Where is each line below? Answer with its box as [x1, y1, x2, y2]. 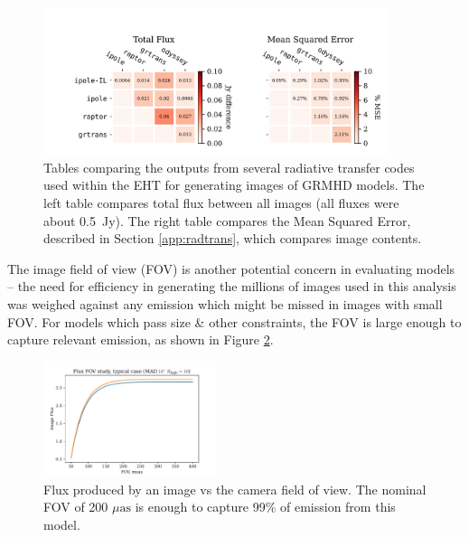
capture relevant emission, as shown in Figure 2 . [7, 330, 274, 349]
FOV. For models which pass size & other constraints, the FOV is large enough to [7, 312, 462, 331]
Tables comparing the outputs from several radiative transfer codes [43, 157, 415, 176]
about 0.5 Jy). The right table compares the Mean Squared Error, [43, 211, 411, 230]
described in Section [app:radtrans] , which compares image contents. [43, 229, 422, 248]
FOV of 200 [43, 497, 108, 516]
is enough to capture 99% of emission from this [135, 497, 396, 516]
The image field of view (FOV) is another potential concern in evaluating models [7, 259, 455, 278]
